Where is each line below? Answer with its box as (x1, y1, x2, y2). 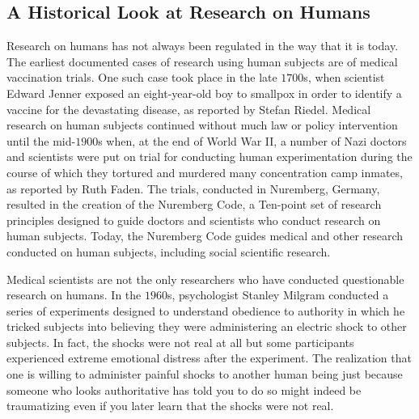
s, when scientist (303, 69, 385, 86)
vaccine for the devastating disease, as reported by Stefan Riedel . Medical (6, 100, 371, 117)
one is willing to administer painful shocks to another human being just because (6, 366, 403, 383)
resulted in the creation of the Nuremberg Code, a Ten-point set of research (6, 196, 382, 213)
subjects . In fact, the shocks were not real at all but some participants (6, 333, 354, 350)
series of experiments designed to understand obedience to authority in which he (6, 302, 405, 319)
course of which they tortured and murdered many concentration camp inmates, (6, 163, 403, 180)
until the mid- (6, 132, 76, 149)
